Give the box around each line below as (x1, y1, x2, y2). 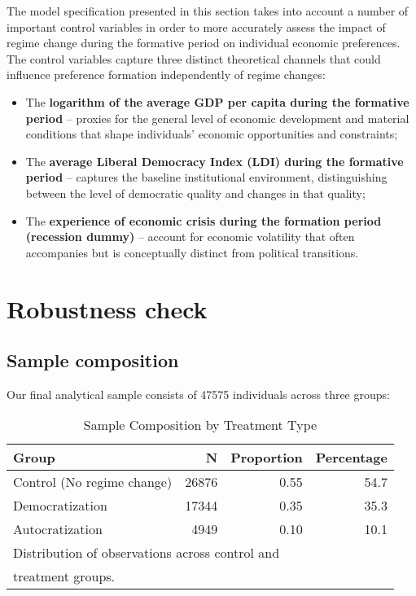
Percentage (315, 448, 388, 467)
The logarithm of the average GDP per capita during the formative (25, 93, 409, 110)
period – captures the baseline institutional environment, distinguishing (25, 169, 388, 186)
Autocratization (13, 519, 103, 539)
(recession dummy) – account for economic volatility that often (25, 228, 355, 245)
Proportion (230, 448, 303, 467)
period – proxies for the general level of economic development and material (25, 109, 409, 126)
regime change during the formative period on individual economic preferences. (7, 34, 401, 51)
